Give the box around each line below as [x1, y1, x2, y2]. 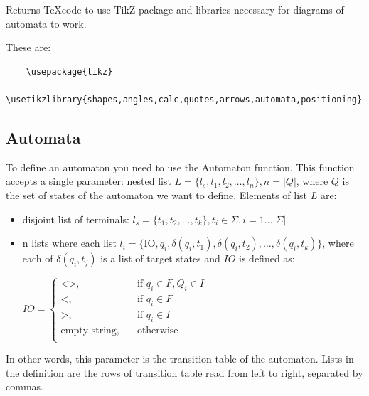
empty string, [60, 325, 119, 336]
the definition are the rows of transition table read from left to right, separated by [6, 365, 363, 380]
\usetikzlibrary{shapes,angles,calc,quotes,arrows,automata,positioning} [6, 94, 363, 105]
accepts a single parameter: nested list [6, 173, 171, 188]
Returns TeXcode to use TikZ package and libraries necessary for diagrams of [6, 2, 344, 16]
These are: [6, 40, 51, 55]
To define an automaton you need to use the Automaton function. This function [6, 159, 355, 174]
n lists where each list [22, 235, 117, 250]
